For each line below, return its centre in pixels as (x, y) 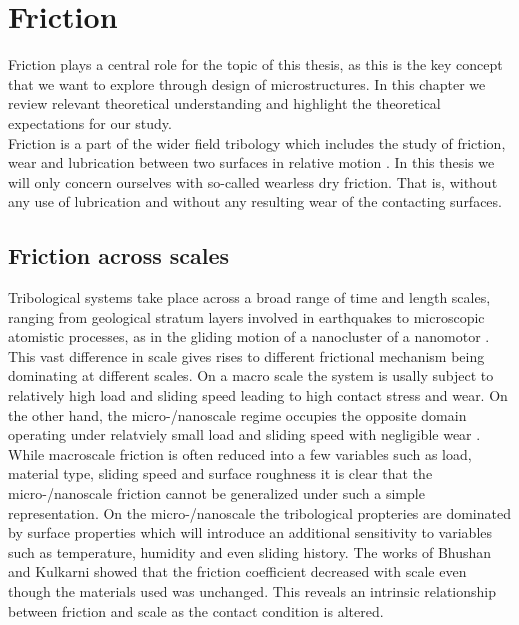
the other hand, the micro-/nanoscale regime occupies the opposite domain (237, 414)
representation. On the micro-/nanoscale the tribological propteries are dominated (259, 512)
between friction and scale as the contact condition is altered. (196, 610)
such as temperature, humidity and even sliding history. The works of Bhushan (250, 551)
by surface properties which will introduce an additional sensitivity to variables (250, 532)
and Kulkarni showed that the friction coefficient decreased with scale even (237, 571)
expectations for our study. (90, 122)
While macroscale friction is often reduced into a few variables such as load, (240, 453)
